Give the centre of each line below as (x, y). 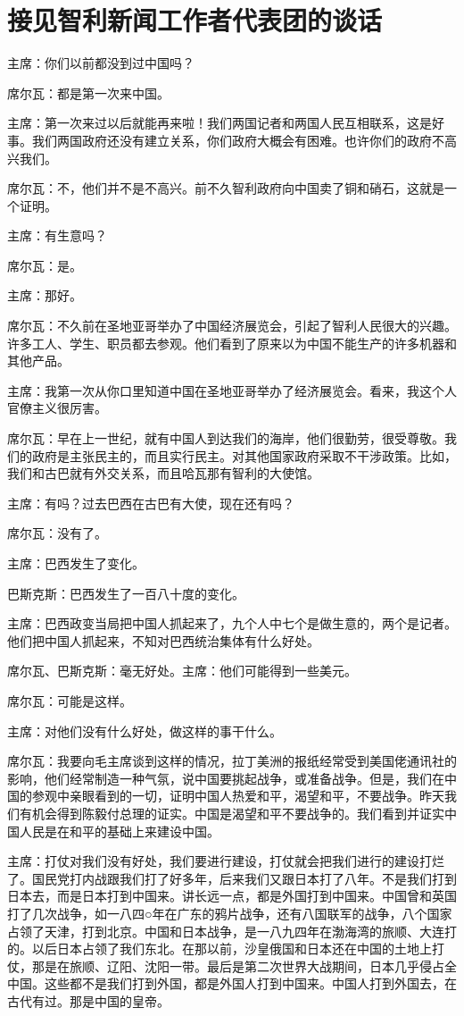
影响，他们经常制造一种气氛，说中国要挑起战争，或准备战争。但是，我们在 (226, 778)
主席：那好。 (45, 295)
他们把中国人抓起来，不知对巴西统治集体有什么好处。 (163, 640)
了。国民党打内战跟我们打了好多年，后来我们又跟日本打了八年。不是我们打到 (232, 878)
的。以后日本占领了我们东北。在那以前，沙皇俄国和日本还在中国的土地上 (220, 949)
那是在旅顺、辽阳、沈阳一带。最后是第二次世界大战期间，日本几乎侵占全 (244, 966)
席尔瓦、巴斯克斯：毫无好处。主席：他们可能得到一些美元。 (182, 671)
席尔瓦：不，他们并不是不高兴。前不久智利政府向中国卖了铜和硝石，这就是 (226, 188)
